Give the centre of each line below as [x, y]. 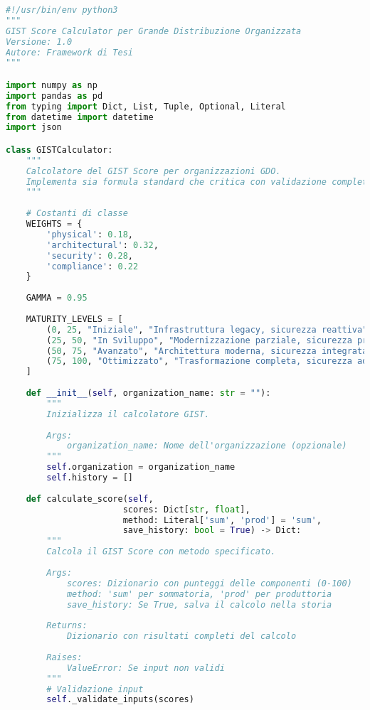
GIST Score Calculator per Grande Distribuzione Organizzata [154, 31]
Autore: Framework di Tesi [69, 52]
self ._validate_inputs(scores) [120, 700]
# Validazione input [95, 689]
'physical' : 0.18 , [90, 234]
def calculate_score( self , [90, 499]
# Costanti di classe [77, 214]
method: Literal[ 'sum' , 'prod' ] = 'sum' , [222, 520]
